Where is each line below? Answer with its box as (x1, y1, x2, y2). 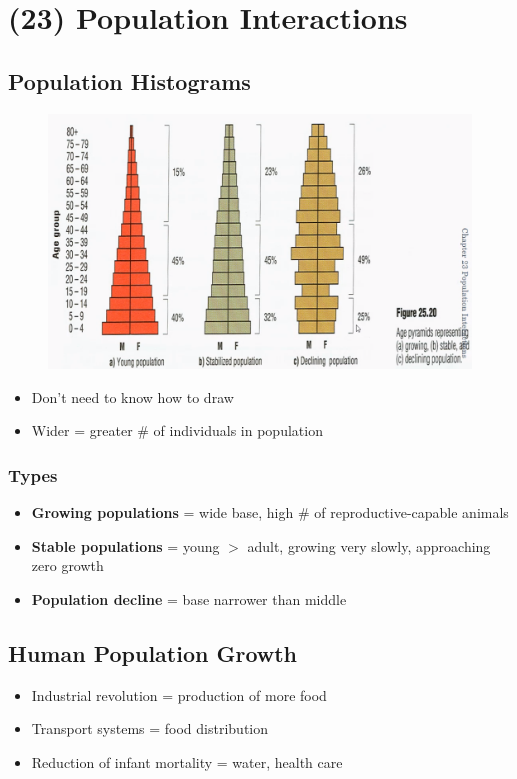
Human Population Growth (8, 637, 298, 668)
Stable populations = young (31, 535, 220, 556)
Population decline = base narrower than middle (31, 588, 347, 609)
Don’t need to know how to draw (31, 386, 234, 407)
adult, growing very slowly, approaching (247, 535, 491, 556)
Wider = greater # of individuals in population (31, 420, 323, 441)
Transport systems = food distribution (31, 718, 269, 739)
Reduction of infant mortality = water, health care (31, 751, 343, 772)
